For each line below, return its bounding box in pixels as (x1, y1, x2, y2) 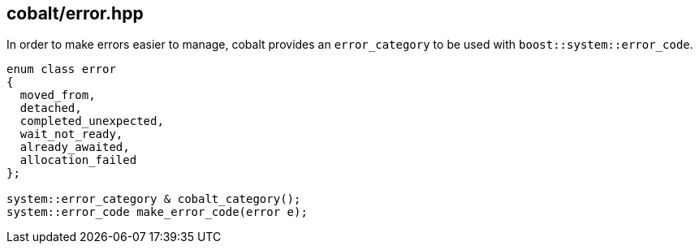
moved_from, (19, 88, 96, 102)
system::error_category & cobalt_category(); (6, 192, 301, 206)
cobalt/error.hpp (6, 3, 144, 24)
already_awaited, (19, 140, 130, 154)
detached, (19, 101, 82, 115)
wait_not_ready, (19, 127, 123, 141)
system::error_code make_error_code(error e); (6, 205, 308, 219)
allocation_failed (19, 153, 137, 167)
